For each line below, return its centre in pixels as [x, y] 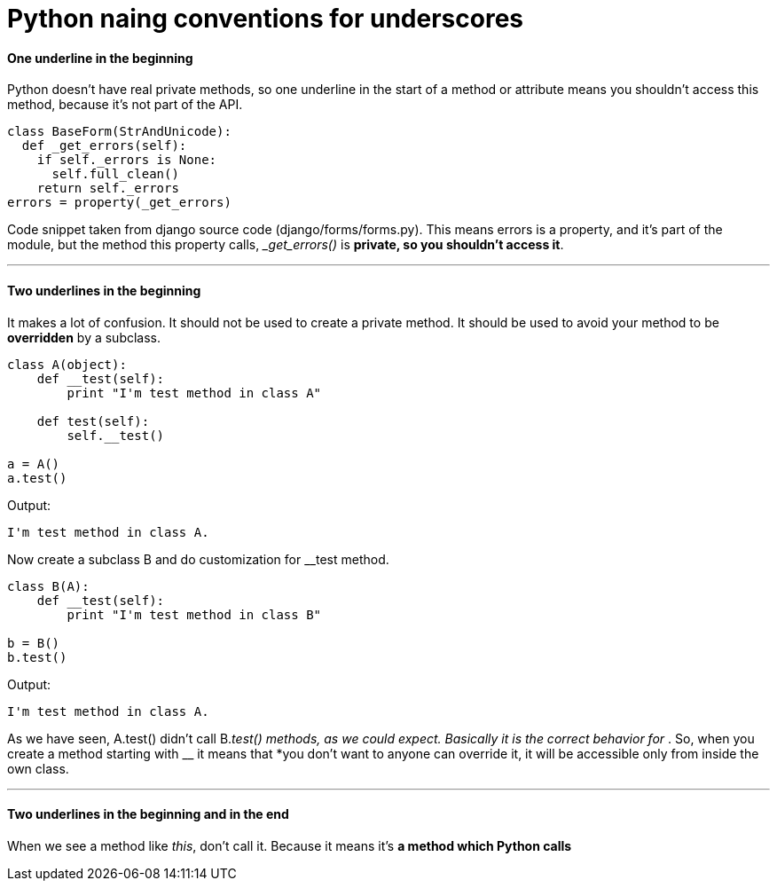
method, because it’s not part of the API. [125, 105]
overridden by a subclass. [84, 337]
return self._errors [108, 189]
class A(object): [67, 364]
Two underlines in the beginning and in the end [148, 814]
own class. [38, 768]
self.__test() [116, 435]
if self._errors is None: [127, 160]
